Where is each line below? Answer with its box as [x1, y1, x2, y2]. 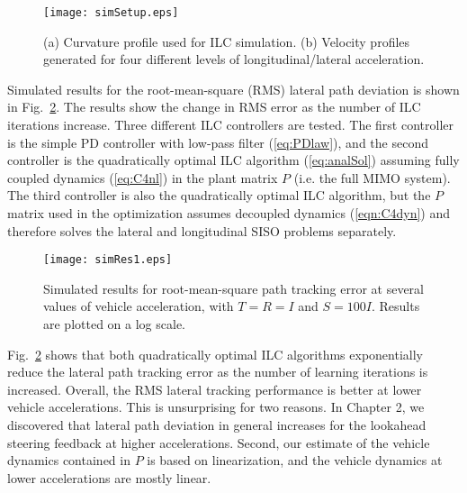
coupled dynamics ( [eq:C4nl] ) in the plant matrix [7, 168, 278, 187]
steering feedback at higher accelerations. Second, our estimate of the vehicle [7, 433, 430, 452]
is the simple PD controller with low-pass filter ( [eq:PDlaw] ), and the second [7, 132, 428, 151]
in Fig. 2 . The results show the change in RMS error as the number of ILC [7, 97, 421, 116]
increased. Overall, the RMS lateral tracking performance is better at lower [7, 379, 422, 398]
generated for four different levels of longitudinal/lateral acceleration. [43, 50, 425, 68]
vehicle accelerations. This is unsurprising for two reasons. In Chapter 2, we [7, 397, 425, 416]
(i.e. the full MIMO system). [293, 168, 451, 187]
